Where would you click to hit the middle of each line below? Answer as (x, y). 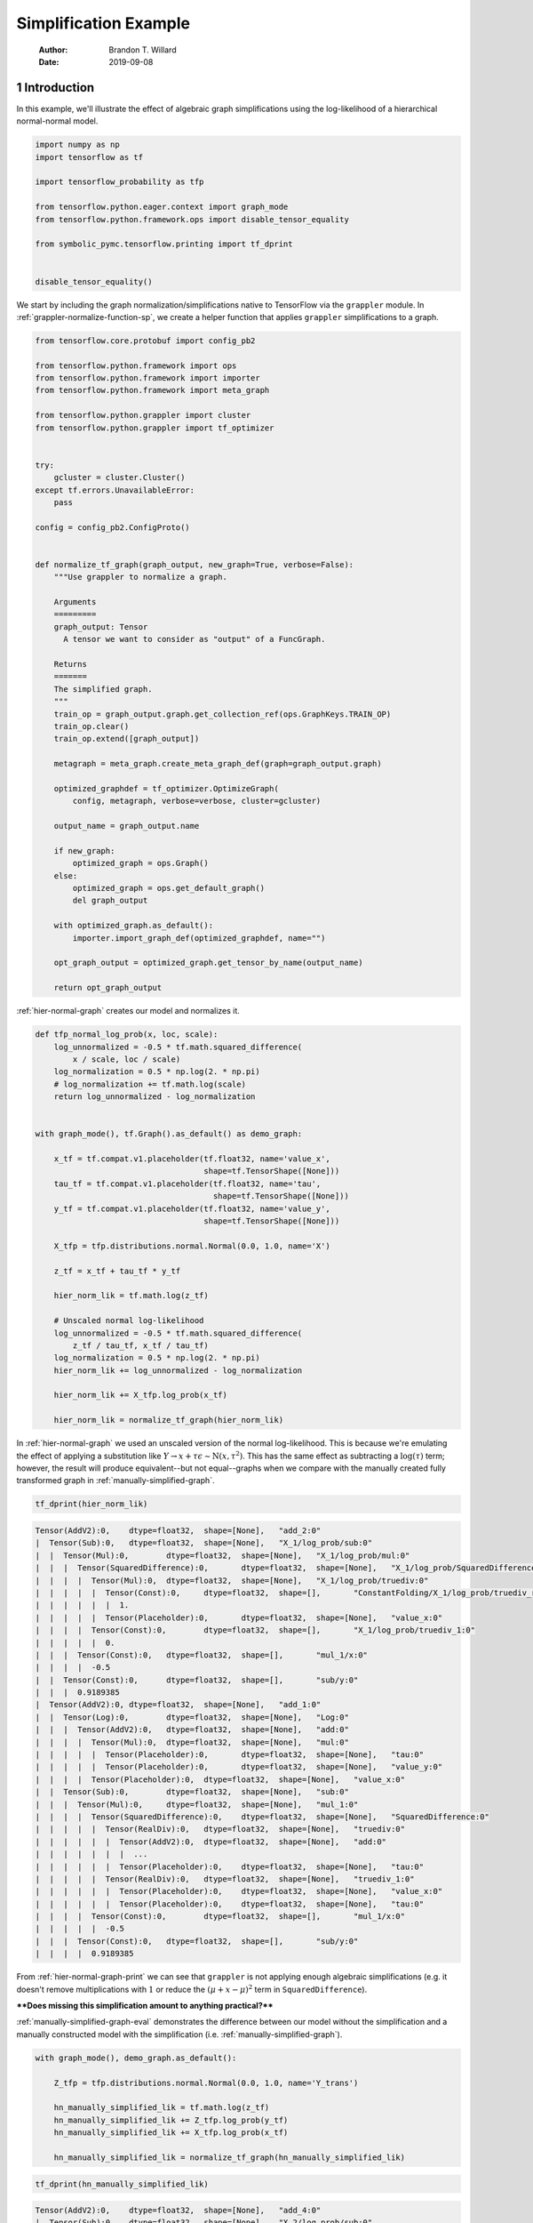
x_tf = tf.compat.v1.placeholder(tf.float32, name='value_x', (192, 1159)
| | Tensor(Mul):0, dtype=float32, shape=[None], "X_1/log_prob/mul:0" (223, 1555)
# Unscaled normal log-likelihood (129, 1321)
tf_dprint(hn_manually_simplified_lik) (122, 2184)
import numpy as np (77, 145)
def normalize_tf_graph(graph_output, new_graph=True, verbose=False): (195, 564)
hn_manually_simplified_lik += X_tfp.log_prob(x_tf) (171, 2133)
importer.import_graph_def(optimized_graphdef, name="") (199, 938)
